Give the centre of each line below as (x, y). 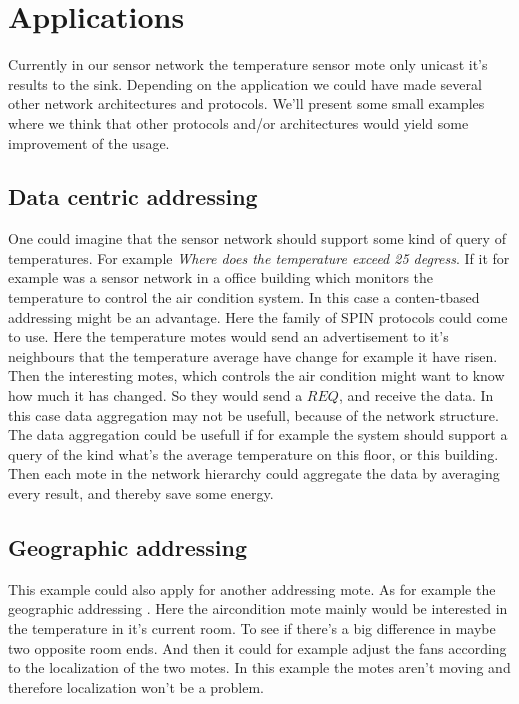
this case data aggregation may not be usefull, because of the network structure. (253, 414)
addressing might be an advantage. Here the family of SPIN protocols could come (258, 316)
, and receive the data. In (416, 395)
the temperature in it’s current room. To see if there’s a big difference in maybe (252, 628)
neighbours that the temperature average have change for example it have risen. (253, 355)
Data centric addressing (133, 196)
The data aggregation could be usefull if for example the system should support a (258, 434)
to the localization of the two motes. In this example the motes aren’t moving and (259, 667)
